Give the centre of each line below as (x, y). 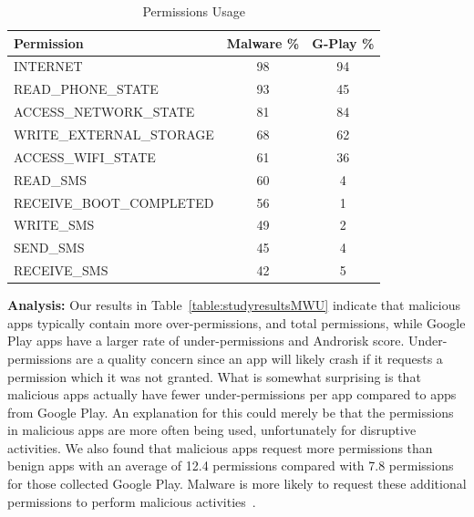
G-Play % (343, 42)
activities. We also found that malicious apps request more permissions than (220, 447)
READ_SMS (50, 179)
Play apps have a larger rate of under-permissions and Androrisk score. (206, 341)
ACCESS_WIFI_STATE (85, 156)
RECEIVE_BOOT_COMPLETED (114, 202)
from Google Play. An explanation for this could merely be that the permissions (231, 412)
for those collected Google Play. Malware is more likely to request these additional (237, 484)
